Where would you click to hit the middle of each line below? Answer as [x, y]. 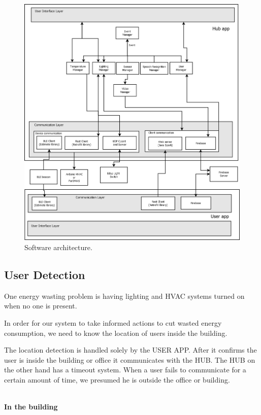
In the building [31, 407]
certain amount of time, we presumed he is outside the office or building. [117, 379]
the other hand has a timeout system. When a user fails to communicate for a [125, 370]
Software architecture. [58, 247]
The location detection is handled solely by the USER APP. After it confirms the [130, 350]
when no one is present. [41, 306]
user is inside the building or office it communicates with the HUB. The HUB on [130, 359]
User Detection [45, 274]
